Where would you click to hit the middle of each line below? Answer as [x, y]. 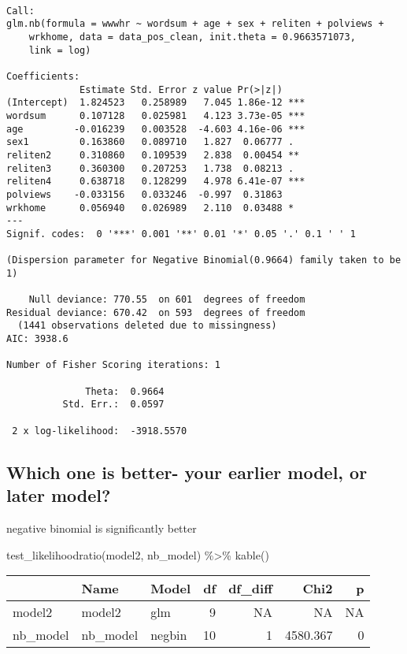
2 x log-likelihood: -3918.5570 [100, 431]
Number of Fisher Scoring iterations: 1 [114, 365]
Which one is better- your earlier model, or [187, 472]
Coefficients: [43, 76]
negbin [169, 635]
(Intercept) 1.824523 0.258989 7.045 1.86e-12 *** [156, 103]
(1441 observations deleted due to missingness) [147, 326]
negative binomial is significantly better [102, 528]
